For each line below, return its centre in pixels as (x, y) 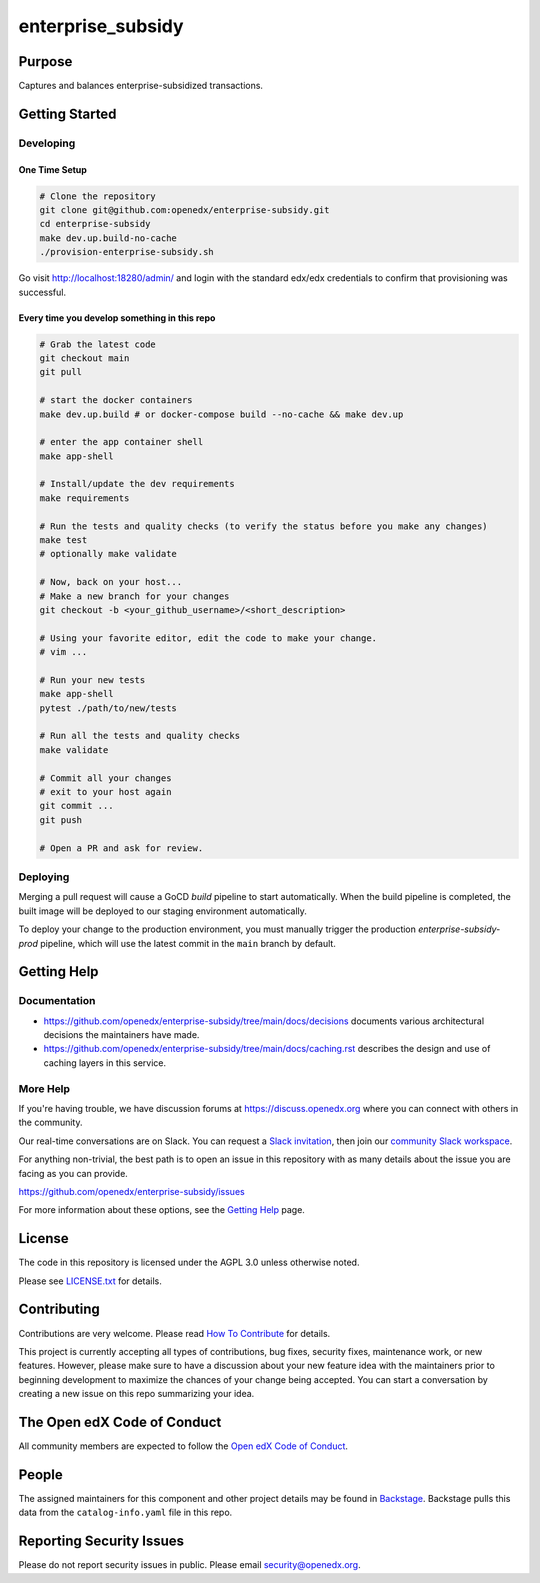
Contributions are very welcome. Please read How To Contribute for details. (174, 1333)
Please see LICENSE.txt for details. (90, 1281)
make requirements (84, 498)
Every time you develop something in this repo (117, 317)
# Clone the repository (98, 196)
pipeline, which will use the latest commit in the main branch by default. (188, 943)
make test (63, 540)
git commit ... (76, 806)
